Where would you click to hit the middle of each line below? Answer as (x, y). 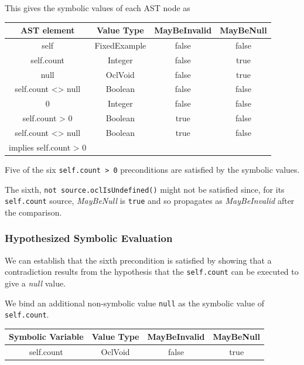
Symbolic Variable (46, 337)
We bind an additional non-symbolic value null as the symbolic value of (135, 303)
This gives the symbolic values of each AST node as (98, 8)
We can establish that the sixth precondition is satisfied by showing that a (138, 260)
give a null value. (35, 283)
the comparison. (33, 212)
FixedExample (120, 45)
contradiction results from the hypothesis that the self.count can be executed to (152, 272)
